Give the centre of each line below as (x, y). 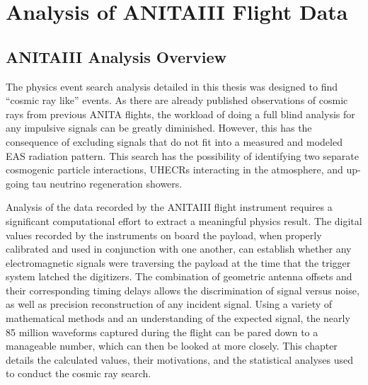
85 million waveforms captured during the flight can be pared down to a (162, 332)
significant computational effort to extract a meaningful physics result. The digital (184, 220)
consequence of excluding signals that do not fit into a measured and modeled (174, 141)
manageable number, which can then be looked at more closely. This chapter (172, 346)
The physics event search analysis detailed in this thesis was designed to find (172, 86)
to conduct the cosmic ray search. (79, 373)
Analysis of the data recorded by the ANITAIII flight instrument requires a (169, 207)
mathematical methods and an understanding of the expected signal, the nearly (178, 318)
